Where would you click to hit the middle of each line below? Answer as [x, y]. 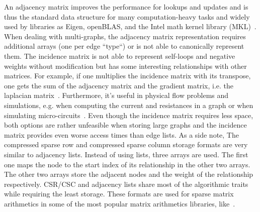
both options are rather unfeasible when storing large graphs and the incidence [125, 125]
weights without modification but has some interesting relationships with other [125, 66]
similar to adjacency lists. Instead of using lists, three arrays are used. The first [126, 154]
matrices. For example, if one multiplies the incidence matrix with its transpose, [127, 76]
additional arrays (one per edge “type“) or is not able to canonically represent [124, 46]
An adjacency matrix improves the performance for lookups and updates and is [126, 7]
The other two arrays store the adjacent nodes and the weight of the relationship [129, 174]
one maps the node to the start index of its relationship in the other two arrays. [127, 164]
